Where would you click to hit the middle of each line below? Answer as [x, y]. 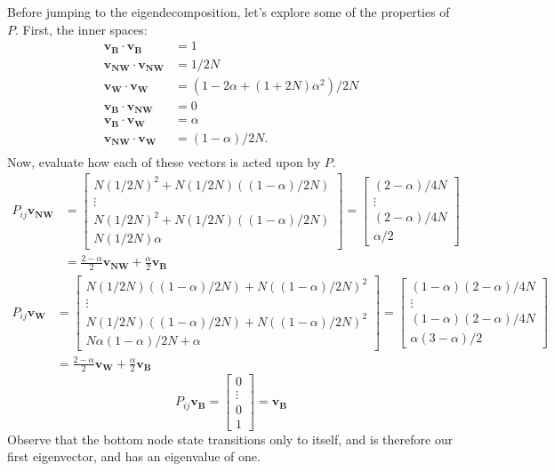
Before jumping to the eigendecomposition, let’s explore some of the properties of [229, 12]
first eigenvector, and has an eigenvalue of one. [134, 456]
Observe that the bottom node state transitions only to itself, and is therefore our [230, 439]
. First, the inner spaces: [81, 29]
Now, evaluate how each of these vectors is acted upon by [164, 161]
